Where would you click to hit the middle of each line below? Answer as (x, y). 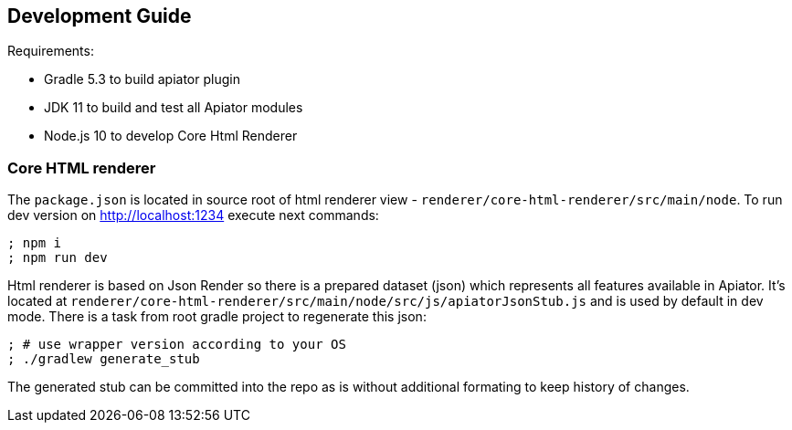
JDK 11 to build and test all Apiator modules (174, 108)
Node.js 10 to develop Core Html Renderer (171, 136)
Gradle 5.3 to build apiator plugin (142, 79)
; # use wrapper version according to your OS (177, 345)
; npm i (35, 243)
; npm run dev (58, 258)
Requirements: (51, 51)
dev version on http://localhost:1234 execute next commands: (193, 215)
